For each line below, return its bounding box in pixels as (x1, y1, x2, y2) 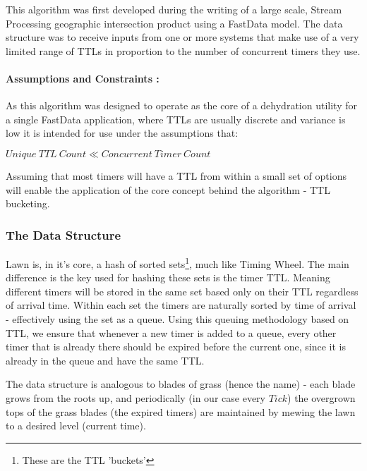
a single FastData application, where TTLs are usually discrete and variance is (6, 111, 346, 126)
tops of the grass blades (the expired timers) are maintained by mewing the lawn (6, 404, 356, 419)
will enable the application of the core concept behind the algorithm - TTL (6, 182, 330, 197)
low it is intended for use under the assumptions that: (6, 126, 239, 140)
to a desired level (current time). (6, 418, 146, 433)
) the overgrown (287, 390, 356, 405)
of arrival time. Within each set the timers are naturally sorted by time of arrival (6, 298, 356, 312)
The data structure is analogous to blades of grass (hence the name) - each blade (6, 377, 356, 391)
